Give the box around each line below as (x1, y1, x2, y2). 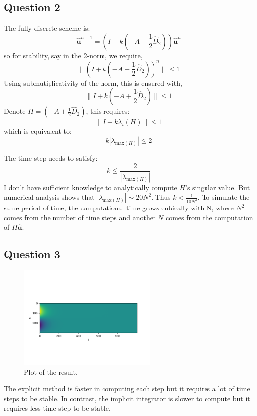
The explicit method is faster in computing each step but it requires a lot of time (4, 383, 250, 394)
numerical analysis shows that (4, 192, 95, 202)
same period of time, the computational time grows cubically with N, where (4, 203, 234, 213)
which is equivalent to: (4, 126, 72, 136)
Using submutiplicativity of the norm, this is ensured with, (4, 77, 182, 88)
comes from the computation (165, 212, 253, 222)
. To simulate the (197, 192, 250, 202)
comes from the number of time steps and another (4, 212, 156, 222)
